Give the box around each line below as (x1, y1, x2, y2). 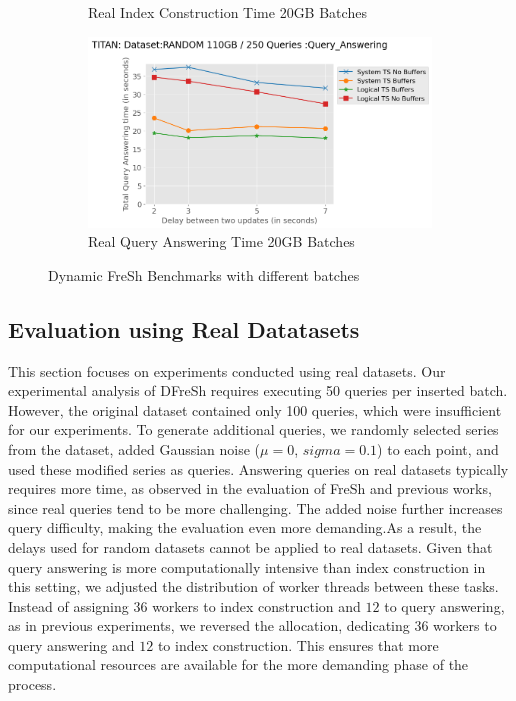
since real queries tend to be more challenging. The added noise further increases (8, 497, 503, 518)
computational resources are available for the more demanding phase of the (8, 654, 469, 675)
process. (8, 674, 57, 695)
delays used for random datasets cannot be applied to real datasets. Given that (8, 536, 493, 557)
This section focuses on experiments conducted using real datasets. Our (8, 360, 446, 381)
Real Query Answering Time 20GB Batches (88, 231, 355, 252)
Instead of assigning (8, 595, 129, 616)
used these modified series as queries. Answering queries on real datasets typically (8, 458, 509, 479)
